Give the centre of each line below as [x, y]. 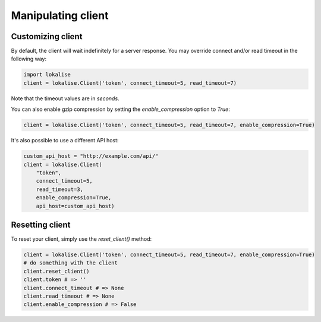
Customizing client [47, 36]
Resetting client [41, 224]
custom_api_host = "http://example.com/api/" [91, 156]
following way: [29, 59]
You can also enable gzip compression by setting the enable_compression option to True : [120, 109]
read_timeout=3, [59, 189]
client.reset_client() [56, 271]
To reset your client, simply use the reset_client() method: [81, 239]
